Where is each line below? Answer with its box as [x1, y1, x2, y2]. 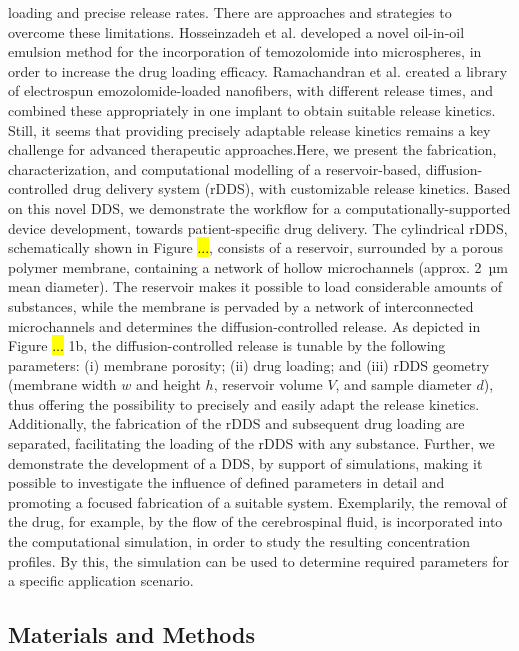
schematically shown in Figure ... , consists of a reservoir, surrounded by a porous [8, 237, 504, 258]
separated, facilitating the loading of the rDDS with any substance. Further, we [8, 433, 495, 454]
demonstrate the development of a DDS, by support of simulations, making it [8, 452, 483, 473]
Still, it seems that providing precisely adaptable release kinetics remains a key [8, 119, 491, 140]
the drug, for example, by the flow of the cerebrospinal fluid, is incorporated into [8, 511, 503, 532]
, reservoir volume [213, 374, 323, 395]
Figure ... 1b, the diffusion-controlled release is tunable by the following [8, 335, 446, 356]
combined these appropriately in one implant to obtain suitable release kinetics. [8, 99, 496, 120]
